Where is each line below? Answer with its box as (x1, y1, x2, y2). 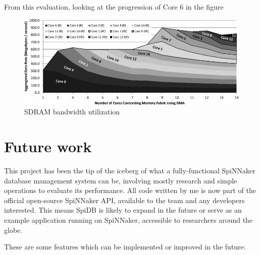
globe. (4, 224, 23, 235)
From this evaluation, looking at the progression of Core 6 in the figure (4, 2, 224, 12)
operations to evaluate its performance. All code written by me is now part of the (4, 185, 256, 196)
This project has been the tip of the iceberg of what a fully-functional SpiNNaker (4, 165, 255, 176)
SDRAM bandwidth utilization (24, 106, 120, 117)
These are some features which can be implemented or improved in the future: (4, 241, 246, 252)
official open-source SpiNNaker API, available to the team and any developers (4, 195, 245, 205)
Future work (4, 136, 92, 157)
